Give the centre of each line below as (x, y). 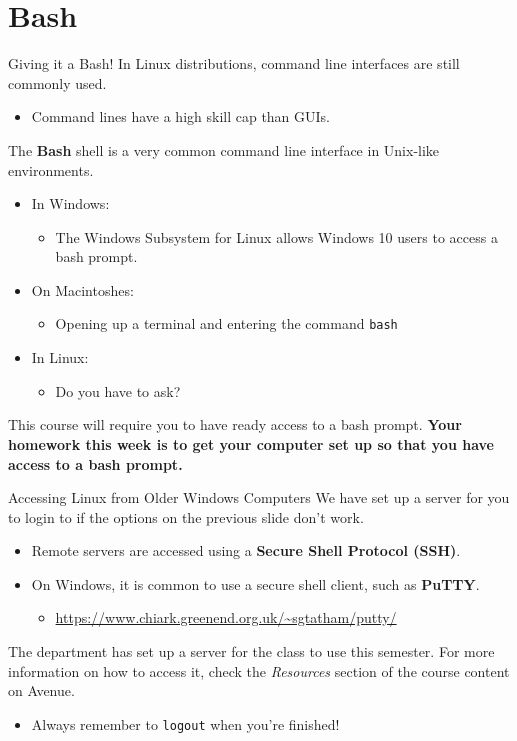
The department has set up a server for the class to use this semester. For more (251, 651)
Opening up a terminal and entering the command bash (226, 323)
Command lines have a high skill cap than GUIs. (181, 116)
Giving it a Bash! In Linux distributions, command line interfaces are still (234, 63)
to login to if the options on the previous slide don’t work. (186, 516)
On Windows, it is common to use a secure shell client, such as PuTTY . (255, 583)
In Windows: (70, 203)
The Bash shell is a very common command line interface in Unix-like (224, 149)
